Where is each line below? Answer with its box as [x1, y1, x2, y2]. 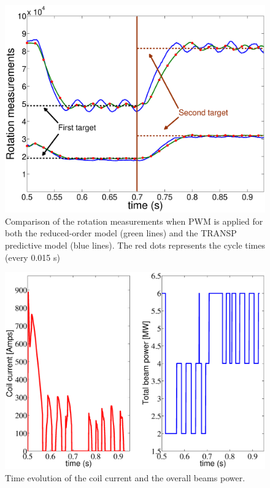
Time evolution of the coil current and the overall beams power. [5, 471, 245, 484]
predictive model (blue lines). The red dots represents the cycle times [5, 239, 265, 252]
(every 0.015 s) [5, 250, 60, 263]
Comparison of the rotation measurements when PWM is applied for [5, 214, 263, 227]
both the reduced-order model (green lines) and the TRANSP [5, 227, 237, 239]
